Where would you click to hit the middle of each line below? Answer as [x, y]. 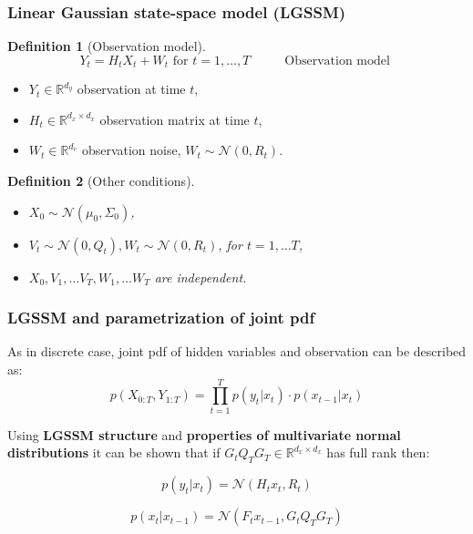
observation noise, [131, 150]
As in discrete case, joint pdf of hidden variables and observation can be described [237, 351]
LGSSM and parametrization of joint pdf [161, 318]
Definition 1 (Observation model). [107, 46]
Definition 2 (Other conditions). [101, 181]
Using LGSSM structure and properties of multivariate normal [204, 434]
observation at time [131, 89]
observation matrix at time [175, 119]
